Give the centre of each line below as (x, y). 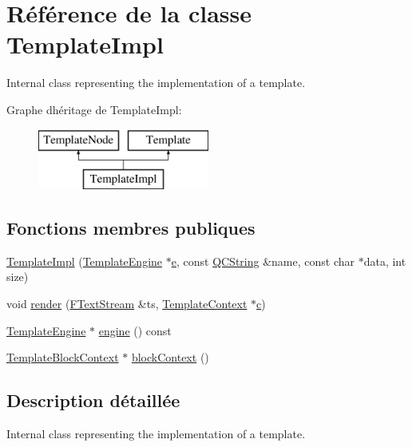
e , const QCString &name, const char (263, 261)
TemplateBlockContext (63, 357)
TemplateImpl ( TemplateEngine (85, 261)
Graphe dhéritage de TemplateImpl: (94, 109)
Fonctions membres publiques (131, 228)
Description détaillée (93, 400)
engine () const (135, 330)
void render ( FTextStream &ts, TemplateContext (127, 304)
